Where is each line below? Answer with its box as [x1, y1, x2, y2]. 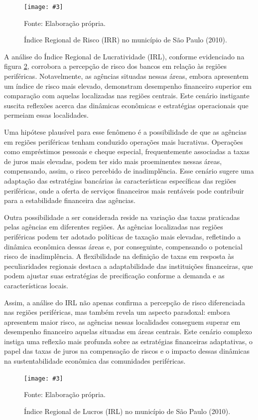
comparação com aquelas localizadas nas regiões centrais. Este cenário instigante [4, 90, 250, 101]
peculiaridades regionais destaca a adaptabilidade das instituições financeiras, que [4, 260, 253, 271]
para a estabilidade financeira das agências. [4, 195, 135, 206]
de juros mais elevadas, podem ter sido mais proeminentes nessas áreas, [4, 156, 222, 166]
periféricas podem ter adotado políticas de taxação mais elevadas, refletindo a [4, 231, 241, 241]
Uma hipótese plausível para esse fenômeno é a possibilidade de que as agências [4, 127, 247, 137]
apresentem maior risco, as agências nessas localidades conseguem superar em [4, 316, 241, 327]
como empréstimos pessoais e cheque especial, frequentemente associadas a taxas [4, 146, 250, 157]
